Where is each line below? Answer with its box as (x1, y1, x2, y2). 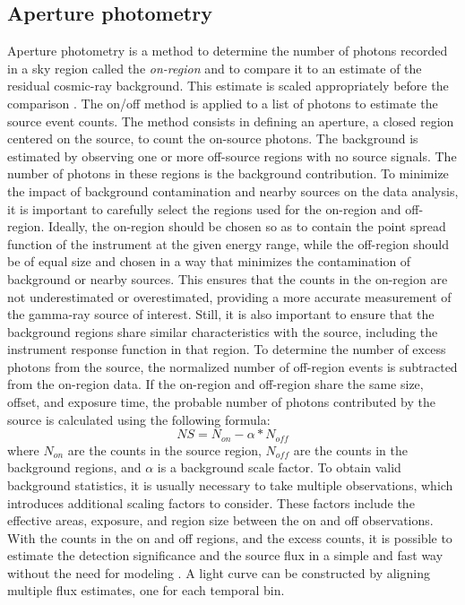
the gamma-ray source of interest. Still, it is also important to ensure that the (7, 305, 435, 324)
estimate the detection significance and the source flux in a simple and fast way (7, 546, 443, 565)
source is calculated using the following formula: (7, 410, 271, 428)
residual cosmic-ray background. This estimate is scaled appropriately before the (7, 76, 449, 95)
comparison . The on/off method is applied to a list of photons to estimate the (7, 93, 438, 112)
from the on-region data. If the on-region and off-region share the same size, (7, 375, 424, 393)
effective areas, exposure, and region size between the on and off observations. (7, 511, 434, 530)
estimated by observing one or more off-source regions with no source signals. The (7, 146, 457, 165)
